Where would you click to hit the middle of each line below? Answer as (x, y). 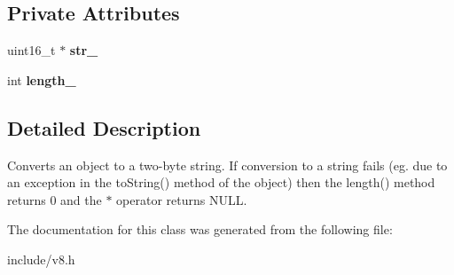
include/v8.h (41, 259)
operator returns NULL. (182, 199)
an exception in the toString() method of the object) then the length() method (221, 182)
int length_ (42, 79)
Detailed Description (104, 127)
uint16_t (31, 50)
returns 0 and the (55, 199)
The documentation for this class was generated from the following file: (200, 229)
